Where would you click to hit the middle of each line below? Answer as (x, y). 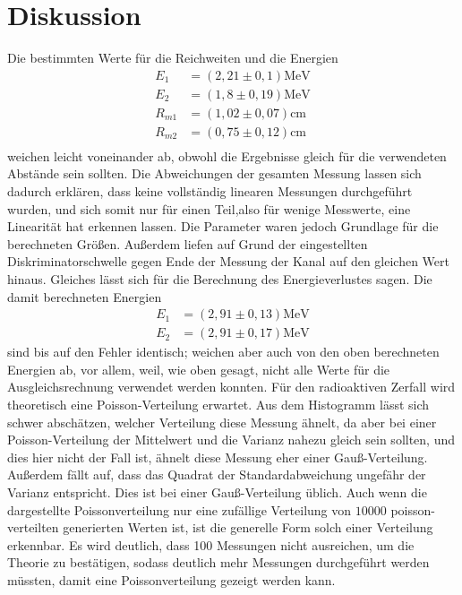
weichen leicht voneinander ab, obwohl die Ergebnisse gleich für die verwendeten (227, 155)
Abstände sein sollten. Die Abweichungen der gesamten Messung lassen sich (214, 173)
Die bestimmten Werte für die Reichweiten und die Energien (173, 58)
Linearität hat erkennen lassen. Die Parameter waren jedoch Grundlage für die (223, 226)
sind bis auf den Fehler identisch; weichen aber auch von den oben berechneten (223, 352)
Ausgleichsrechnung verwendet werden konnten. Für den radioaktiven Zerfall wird (231, 387)
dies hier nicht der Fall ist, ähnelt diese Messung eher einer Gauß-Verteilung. (218, 457)
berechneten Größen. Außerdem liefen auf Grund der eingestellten (188, 243)
